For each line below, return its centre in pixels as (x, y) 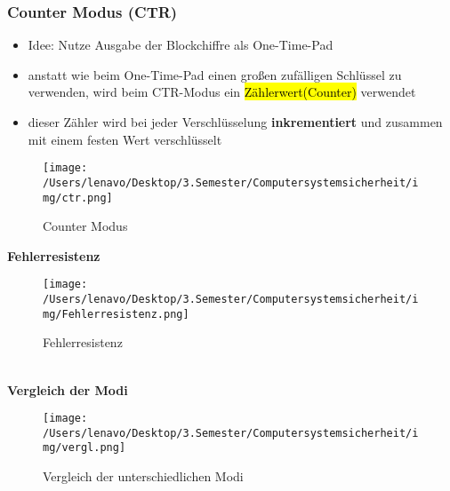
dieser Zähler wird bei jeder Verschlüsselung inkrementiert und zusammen (235, 122)
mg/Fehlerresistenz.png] (116, 314)
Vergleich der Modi (68, 389)
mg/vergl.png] (84, 448)
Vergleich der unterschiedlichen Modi (143, 476)
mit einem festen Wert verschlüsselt (125, 139)
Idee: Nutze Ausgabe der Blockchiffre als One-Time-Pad (181, 45)
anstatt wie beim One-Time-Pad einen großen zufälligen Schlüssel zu (215, 74)
